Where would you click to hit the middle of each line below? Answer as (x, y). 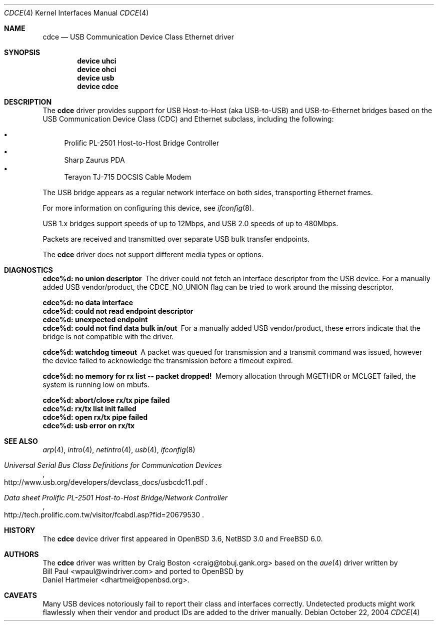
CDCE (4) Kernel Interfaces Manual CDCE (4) (76, 13)
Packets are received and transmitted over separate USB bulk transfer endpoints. (176, 239)
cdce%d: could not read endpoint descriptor (118, 311)
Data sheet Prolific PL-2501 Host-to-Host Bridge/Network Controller (116, 498)
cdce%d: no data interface (88, 302)
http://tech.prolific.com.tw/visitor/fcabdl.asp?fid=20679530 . (104, 515)
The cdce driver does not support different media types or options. (153, 254)
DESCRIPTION (28, 102)
